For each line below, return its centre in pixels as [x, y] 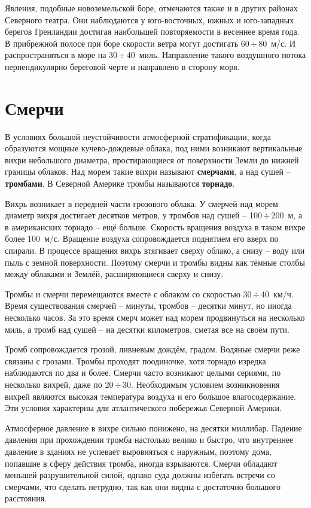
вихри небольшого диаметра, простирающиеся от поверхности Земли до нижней [152, 159]
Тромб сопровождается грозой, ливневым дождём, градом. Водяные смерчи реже [153, 349]
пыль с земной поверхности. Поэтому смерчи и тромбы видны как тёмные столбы [155, 262]
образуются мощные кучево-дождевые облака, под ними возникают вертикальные [154, 148]
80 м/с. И [277, 43]
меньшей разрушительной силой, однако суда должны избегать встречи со [140, 475]
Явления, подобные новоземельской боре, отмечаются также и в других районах [151, 8]
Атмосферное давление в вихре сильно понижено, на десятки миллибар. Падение [153, 428]
